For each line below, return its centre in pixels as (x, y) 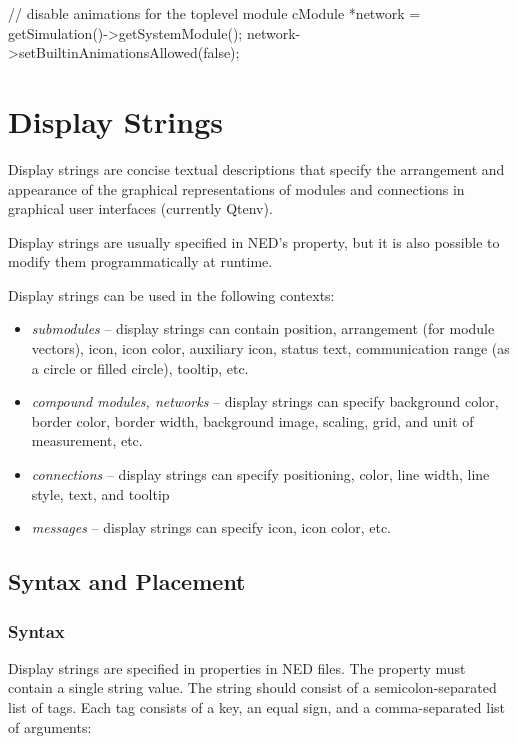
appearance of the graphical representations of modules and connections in (236, 188)
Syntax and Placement (127, 581)
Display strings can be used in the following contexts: (171, 294)
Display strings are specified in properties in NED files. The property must (237, 667)
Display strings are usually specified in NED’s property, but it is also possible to (254, 241)
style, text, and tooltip (100, 493)
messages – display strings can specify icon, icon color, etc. (211, 527)
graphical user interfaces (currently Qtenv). (140, 208)
